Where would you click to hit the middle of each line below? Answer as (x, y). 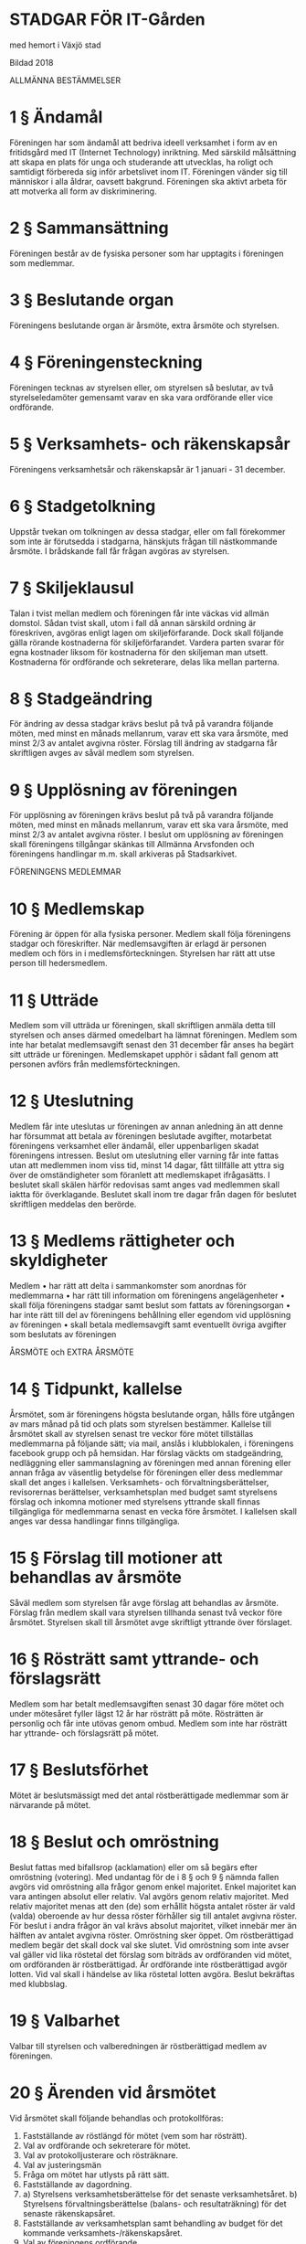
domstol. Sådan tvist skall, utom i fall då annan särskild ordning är (133, 622)
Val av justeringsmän (62, 2164)
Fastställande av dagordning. (77, 2184)
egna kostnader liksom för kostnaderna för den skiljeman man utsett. (139, 652)
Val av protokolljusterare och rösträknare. (100, 2155)
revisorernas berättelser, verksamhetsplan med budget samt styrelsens (143, 1492)
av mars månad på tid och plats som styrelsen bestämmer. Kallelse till (141, 1424)
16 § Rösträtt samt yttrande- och (134, 1659)
